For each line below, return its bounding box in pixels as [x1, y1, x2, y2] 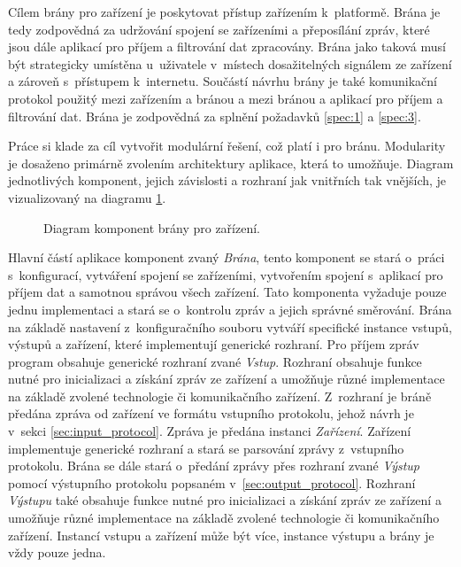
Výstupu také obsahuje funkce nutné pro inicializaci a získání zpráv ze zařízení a [8, 491, 442, 509]
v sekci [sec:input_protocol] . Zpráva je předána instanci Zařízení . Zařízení [8, 422, 411, 440]
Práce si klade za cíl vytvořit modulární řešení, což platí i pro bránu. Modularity [8, 136, 446, 155]
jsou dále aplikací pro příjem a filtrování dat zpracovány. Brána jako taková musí [8, 37, 446, 56]
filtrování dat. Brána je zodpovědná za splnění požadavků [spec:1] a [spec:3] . [8, 106, 421, 125]
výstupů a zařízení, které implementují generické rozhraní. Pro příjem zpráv [8, 335, 419, 353]
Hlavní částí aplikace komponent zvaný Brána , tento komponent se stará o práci [8, 248, 445, 267]
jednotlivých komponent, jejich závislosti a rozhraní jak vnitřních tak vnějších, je [8, 171, 447, 190]
